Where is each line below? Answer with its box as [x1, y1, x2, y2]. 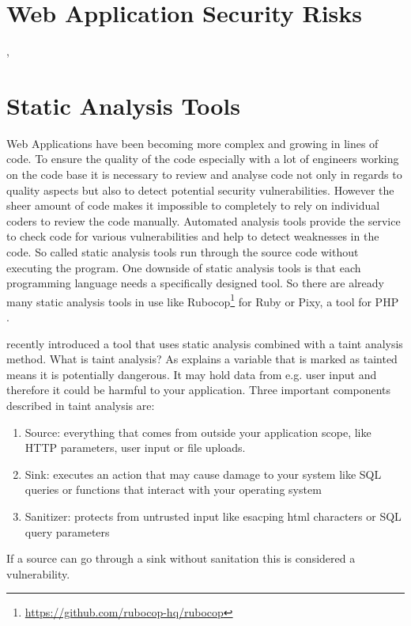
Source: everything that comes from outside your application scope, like [25, 423, 371, 440]
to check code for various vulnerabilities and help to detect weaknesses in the [6, 228, 379, 245]
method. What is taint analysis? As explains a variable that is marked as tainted [6, 351, 398, 367]
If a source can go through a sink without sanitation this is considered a [6, 550, 356, 567]
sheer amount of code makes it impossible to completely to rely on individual [6, 197, 380, 214]
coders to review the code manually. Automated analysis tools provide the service [6, 212, 401, 229]
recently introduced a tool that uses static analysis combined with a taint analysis [6, 335, 403, 351]
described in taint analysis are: [6, 397, 155, 413]
